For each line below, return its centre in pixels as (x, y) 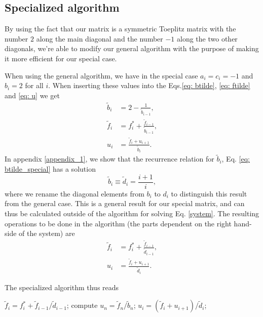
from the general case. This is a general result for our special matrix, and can (125, 203)
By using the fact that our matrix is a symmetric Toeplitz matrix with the (120, 29)
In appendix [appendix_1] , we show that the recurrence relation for (109, 159)
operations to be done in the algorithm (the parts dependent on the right (118, 223)
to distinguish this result (209, 193)
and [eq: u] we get (32, 95)
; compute (82, 305)
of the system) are (47, 233)
